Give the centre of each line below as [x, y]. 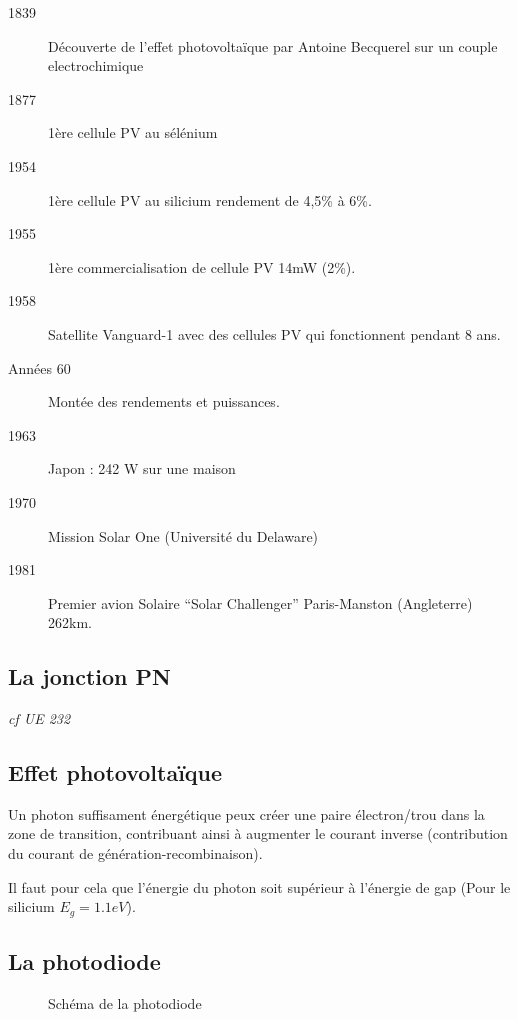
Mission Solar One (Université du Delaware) [183, 535]
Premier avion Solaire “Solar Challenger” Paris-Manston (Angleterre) [260, 602]
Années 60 [39, 367]
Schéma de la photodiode [125, 1002]
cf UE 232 [39, 718]
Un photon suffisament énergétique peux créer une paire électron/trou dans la [246, 813]
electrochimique [96, 65]
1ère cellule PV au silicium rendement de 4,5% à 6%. [210, 199]
